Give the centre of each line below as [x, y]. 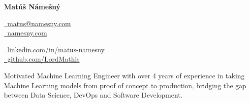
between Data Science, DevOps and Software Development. [93, 95]
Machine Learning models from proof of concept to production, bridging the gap [125, 85]
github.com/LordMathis [43, 59]
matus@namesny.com [39, 23]
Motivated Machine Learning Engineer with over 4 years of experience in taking [124, 75]
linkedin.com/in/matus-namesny [56, 49]
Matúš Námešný [32, 6]
